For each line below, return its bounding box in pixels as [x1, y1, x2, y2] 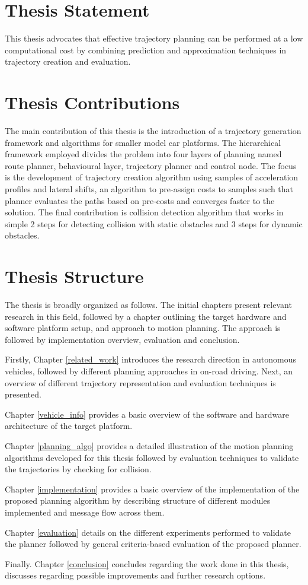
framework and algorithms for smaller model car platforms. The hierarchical [5, 136, 281, 148]
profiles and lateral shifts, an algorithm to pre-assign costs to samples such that [5, 183, 294, 195]
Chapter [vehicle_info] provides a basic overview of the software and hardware [5, 408, 289, 420]
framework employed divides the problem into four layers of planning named [5, 148, 282, 160]
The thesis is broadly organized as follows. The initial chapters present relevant [5, 298, 292, 311]
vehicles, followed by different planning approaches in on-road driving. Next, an [5, 365, 293, 377]
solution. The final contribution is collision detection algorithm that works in [5, 206, 284, 218]
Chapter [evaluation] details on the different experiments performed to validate [5, 526, 291, 538]
